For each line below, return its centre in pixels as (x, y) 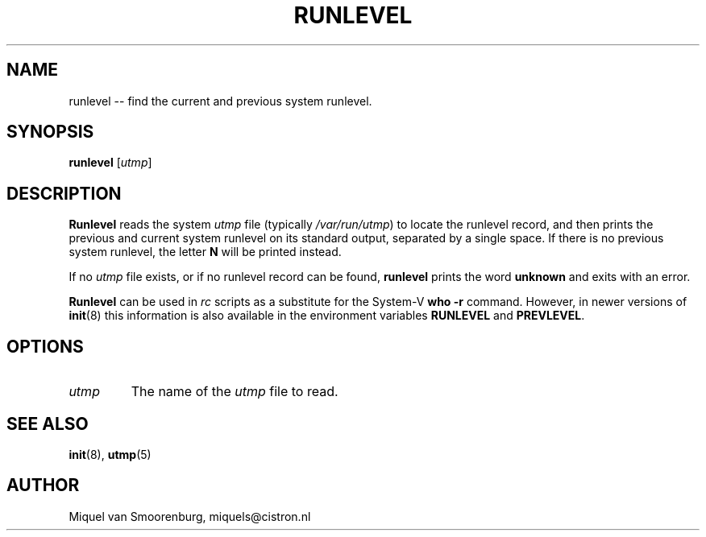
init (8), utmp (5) (110, 454)
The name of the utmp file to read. (235, 392)
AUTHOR (43, 485)
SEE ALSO (48, 423)
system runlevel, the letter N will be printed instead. (205, 252)
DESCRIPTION (64, 193)
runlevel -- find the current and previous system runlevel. (220, 101)
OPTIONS (45, 346)
